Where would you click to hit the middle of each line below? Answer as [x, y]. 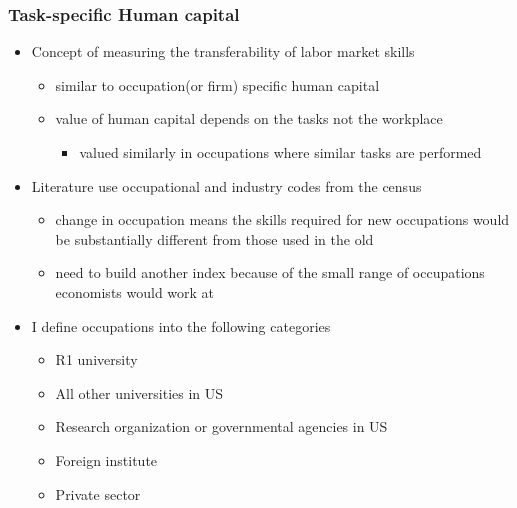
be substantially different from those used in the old [214, 238]
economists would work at [135, 291]
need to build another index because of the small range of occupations [270, 272]
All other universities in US [139, 392]
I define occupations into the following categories [181, 325]
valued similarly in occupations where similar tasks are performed [280, 152]
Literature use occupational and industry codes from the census [226, 185]
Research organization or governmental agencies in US [221, 426]
